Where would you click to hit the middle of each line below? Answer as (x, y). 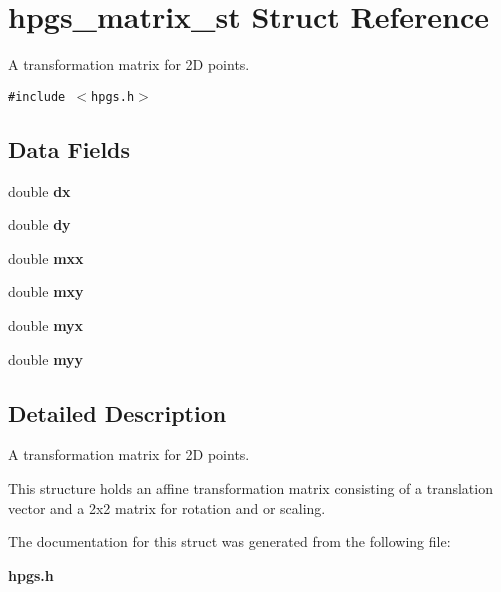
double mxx (46, 257)
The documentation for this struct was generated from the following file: (229, 541)
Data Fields (69, 148)
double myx (46, 324)
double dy (39, 224)
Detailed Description (117, 412)
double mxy (46, 291)
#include (37, 96)
